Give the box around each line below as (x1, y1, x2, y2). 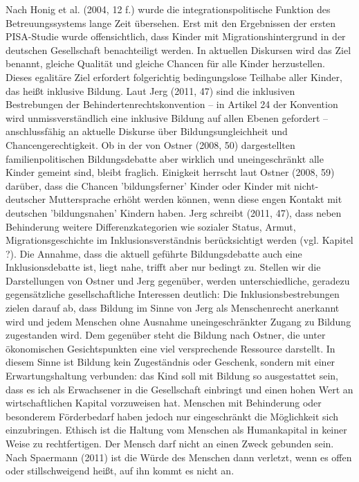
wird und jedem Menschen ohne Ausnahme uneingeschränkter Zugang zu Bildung (6, 314, 351, 328)
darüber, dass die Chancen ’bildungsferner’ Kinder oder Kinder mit (6, 178, 291, 193)
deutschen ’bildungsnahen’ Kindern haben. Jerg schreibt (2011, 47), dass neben (6, 205, 342, 220)
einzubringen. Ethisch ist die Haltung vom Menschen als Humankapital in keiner (6, 422, 347, 437)
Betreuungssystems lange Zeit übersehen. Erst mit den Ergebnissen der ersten (6, 15, 336, 30)
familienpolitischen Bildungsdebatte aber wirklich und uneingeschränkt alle (6, 151, 324, 166)
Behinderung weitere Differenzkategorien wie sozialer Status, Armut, (6, 219, 296, 233)
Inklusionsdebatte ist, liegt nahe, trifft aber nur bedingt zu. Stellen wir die (6, 260, 321, 274)
